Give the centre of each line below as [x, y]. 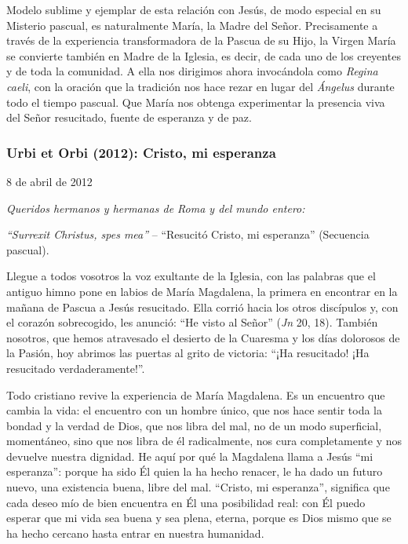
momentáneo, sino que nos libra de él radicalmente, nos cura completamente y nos [204, 441]
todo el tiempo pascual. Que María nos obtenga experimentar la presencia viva [196, 102]
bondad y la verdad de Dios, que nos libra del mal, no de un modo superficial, [194, 425]
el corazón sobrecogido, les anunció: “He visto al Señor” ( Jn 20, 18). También [192, 322]
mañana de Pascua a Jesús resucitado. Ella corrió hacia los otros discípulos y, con [202, 307]
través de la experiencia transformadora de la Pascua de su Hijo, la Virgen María [201, 40]
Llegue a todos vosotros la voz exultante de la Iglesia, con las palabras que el [191, 276]
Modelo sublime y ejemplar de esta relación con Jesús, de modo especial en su [194, 9]
